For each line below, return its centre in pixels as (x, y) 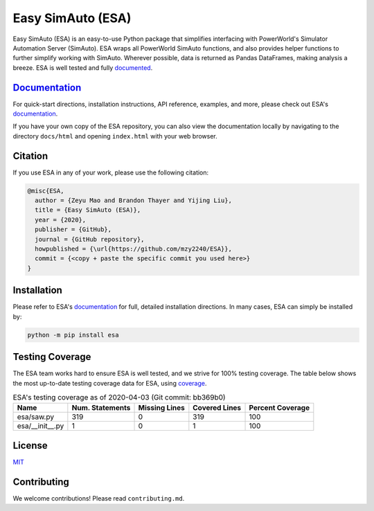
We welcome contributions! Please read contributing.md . (99, 498)
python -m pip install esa (73, 335)
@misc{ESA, (46, 191)
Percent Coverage (279, 408)
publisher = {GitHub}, (73, 230)
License (30, 446)
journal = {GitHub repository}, (90, 239)
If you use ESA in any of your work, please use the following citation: (111, 172)
